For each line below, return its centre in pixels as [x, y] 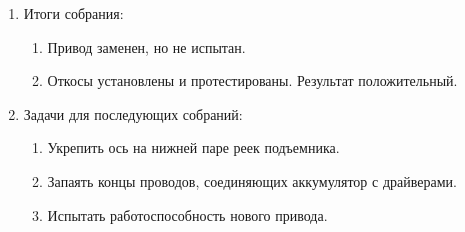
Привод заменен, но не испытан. [146, 46]
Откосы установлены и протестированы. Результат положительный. [252, 80]
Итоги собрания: [73, 13]
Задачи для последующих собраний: [133, 113]
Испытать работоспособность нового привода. [187, 214]
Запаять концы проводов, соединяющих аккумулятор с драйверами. [252, 180]
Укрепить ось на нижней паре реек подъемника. [193, 147]
